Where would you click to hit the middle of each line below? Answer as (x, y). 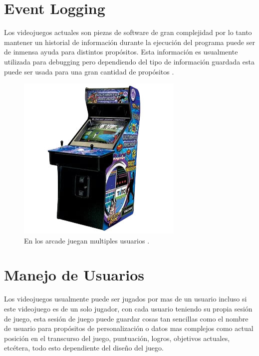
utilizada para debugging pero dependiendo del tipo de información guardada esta (129, 61)
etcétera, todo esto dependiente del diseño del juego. (84, 348)
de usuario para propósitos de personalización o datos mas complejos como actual (129, 328)
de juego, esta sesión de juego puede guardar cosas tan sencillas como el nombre (126, 318)
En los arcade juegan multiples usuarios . (87, 240)
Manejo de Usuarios (74, 275)
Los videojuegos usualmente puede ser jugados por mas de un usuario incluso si (126, 299)
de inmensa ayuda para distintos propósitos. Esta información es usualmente (121, 52)
